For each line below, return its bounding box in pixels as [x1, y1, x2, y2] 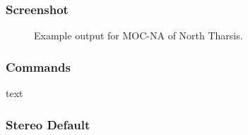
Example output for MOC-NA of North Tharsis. [34, 28, 243, 43]
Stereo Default [6, 115, 90, 133]
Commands [6, 58, 71, 75]
